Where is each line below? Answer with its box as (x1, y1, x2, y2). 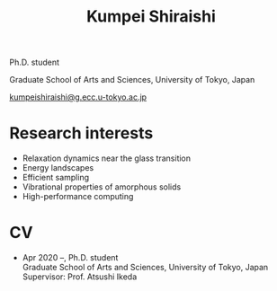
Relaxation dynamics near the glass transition (22, 153, 192, 163)
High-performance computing (22, 191, 134, 202)
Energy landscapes (22, 163, 94, 173)
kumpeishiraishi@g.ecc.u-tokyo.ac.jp (9, 92, 147, 102)
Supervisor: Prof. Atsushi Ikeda (22, 271, 138, 282)
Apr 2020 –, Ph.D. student (22, 252, 119, 263)
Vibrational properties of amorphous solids (22, 181, 182, 192)
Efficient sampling (22, 172, 90, 183)
